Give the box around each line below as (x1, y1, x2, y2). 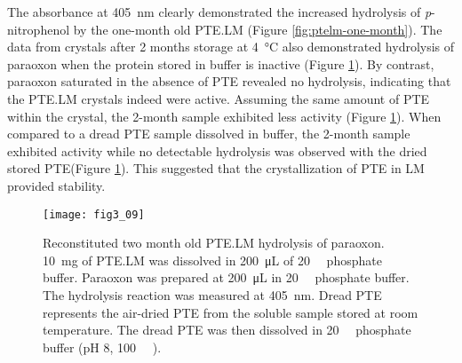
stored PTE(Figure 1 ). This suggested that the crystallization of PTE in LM (7, 159, 425, 178)
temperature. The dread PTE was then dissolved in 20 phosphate (43, 320, 411, 339)
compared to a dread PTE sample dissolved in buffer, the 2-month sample (7, 124, 410, 143)
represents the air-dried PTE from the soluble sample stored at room (43, 303, 418, 321)
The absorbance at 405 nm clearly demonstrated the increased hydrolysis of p (7, 3, 432, 20)
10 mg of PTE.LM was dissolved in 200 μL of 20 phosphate (43, 250, 382, 269)
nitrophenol (7, 20, 70, 38)
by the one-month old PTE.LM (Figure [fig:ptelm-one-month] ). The (73, 20, 442, 38)
